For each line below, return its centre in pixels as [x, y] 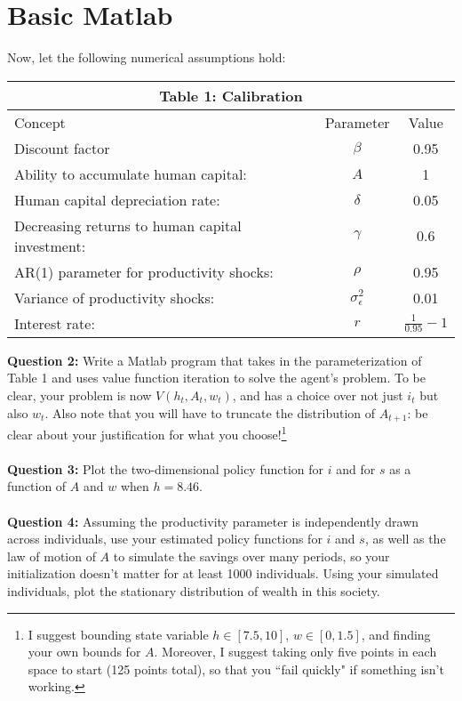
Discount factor [62, 148]
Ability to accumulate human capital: [131, 173]
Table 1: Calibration [231, 95]
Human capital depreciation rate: [117, 199]
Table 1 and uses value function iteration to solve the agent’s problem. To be [216, 378]
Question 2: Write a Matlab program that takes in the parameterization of [215, 360]
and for [356, 468]
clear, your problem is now [80, 395]
